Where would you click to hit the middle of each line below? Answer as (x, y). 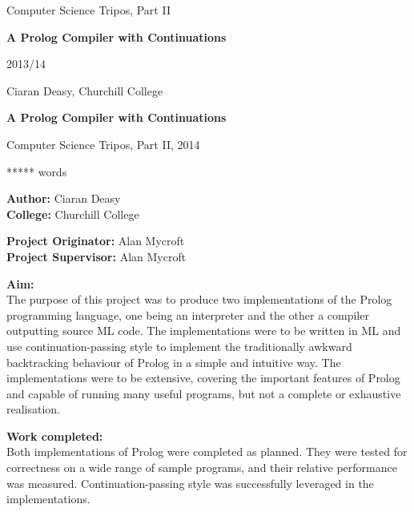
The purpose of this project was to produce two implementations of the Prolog (199, 299)
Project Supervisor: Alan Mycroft (96, 256)
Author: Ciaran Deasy (64, 198)
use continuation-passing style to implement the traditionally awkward (179, 346)
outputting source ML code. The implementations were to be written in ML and (204, 331)
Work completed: (55, 435)
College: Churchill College (73, 214)
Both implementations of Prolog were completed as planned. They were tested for (207, 452)
